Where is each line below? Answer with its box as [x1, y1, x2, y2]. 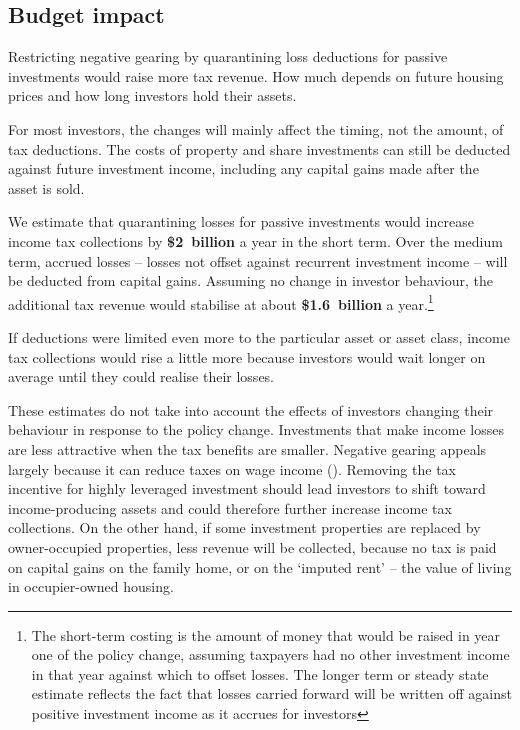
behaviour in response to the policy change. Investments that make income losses [8, 419, 505, 440]
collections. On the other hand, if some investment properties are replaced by [8, 517, 481, 538]
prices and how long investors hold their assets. [8, 85, 297, 106]
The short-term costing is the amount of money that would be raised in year [31, 624, 501, 645]
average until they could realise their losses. [8, 366, 275, 387]
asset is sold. [8, 177, 85, 198]
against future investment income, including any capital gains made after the [8, 158, 479, 179]
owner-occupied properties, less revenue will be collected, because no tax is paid [8, 536, 497, 557]
